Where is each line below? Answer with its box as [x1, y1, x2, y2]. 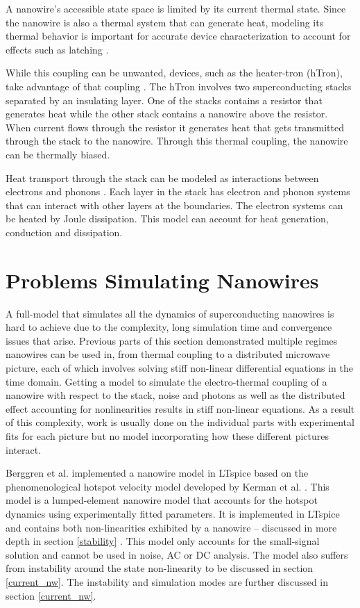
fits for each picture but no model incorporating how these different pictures [6, 428, 329, 443]
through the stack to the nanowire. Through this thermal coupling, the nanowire [6, 133, 348, 148]
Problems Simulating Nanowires [6, 265, 319, 294]
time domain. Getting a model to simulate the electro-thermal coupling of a [6, 374, 327, 388]
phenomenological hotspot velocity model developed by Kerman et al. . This [6, 479, 329, 493]
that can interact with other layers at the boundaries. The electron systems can [6, 197, 343, 212]
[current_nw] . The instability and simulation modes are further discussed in [6, 574, 329, 589]
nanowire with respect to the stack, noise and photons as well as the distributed [6, 388, 345, 402]
